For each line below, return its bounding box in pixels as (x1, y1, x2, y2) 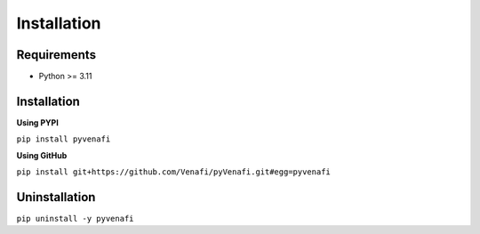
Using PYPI (16, 117, 60, 128)
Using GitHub (16, 149, 68, 160)
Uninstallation (16, 190, 96, 205)
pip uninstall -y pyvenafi (16, 214, 134, 224)
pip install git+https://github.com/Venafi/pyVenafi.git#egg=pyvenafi (16, 167, 331, 177)
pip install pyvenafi (16, 134, 111, 144)
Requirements (16, 47, 97, 62)
